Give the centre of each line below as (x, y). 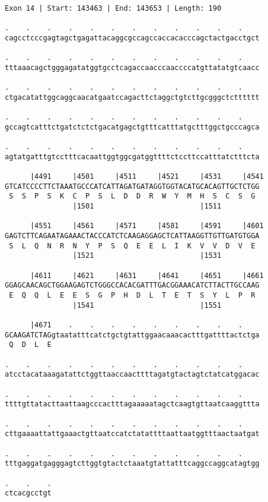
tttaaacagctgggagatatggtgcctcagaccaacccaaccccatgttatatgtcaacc (132, 67)
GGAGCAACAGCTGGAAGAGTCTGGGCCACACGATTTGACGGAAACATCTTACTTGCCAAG (132, 285)
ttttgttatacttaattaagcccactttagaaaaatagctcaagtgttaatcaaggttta (132, 404)
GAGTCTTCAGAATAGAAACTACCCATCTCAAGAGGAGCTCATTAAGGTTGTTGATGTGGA (132, 236)
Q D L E (30, 345)
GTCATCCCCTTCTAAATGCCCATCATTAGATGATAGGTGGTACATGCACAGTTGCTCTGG (132, 186)
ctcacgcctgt (28, 493)
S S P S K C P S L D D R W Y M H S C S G (132, 196)
